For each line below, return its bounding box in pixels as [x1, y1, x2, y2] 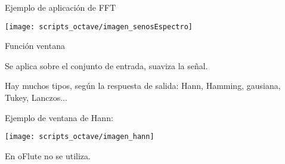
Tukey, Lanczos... [5, 91, 67, 104]
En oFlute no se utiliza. [5, 149, 91, 162]
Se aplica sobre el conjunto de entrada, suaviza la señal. [5, 59, 208, 72]
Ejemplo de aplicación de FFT [5, 1, 116, 13]
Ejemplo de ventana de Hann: [5, 111, 113, 123]
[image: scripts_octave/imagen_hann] [5, 132, 154, 141]
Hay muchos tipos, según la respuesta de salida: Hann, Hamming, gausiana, [5, 79, 281, 92]
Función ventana [5, 39, 65, 52]
